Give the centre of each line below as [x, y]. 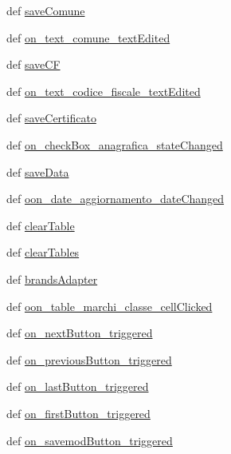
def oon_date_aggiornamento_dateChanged [115, 199]
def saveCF [33, 64]
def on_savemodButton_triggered [90, 440]
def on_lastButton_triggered [78, 386]
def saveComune [46, 10]
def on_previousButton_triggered [89, 359]
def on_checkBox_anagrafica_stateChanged [115, 144]
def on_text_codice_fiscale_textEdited [104, 91]
